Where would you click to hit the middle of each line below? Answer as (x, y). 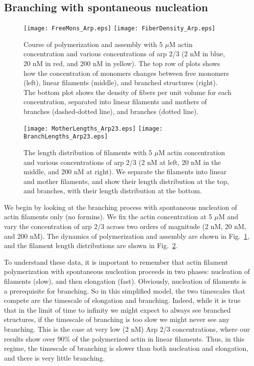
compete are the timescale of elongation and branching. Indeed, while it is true (122, 300)
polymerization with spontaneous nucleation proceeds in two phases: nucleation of (127, 271)
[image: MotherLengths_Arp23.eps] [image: (93, 128)
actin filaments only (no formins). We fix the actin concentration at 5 (108, 217)
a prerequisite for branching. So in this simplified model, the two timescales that (125, 290)
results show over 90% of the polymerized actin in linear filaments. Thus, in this (124, 338)
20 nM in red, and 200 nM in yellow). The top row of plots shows (122, 63)
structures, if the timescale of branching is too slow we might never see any (117, 319)
